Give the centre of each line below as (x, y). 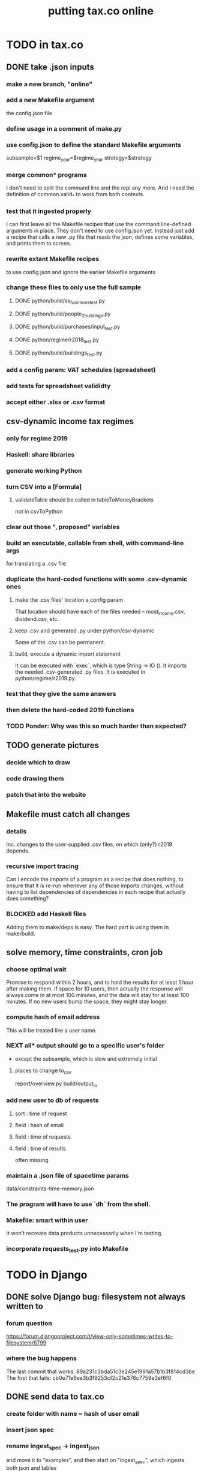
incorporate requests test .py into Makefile (67, 1250)
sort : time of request (41, 1113)
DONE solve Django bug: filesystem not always (96, 1297)
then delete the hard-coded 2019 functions (70, 710)
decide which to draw (38, 762)
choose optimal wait (36, 969)
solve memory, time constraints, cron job (85, 952)
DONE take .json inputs (50, 67)
